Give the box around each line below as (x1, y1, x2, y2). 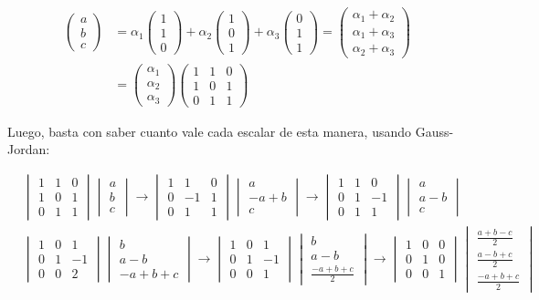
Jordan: (7, 140, 50, 159)
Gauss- (415, 121, 454, 140)
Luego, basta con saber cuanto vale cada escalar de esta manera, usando (7, 121, 412, 140)
